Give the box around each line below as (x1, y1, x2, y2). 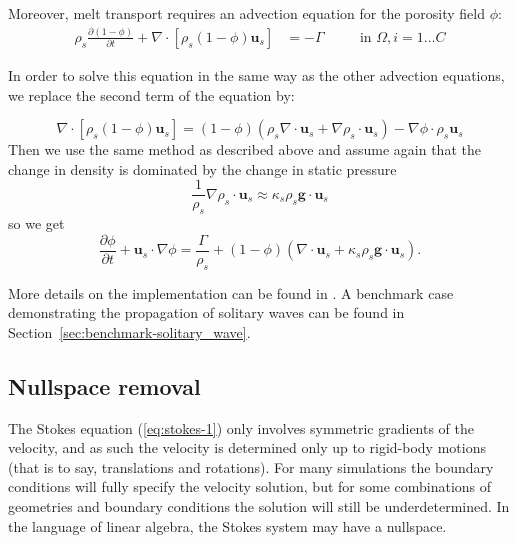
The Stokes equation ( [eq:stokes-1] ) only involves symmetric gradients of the (8, 417, 475, 438)
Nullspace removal (8, 370, 201, 401)
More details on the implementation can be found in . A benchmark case (8, 282, 454, 303)
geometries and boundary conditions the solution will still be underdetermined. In (8, 496, 510, 517)
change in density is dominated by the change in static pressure (8, 158, 397, 179)
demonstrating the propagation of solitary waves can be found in (8, 302, 405, 323)
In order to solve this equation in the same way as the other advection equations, (8, 65, 505, 85)
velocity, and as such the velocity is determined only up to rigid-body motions (8, 437, 486, 458)
